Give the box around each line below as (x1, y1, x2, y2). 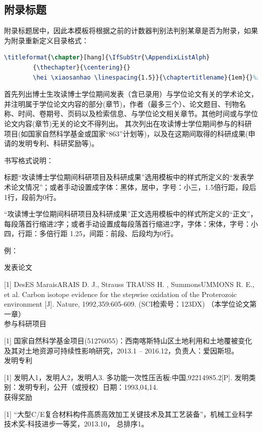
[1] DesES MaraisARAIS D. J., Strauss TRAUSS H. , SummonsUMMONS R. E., (4, 279, 254, 290)
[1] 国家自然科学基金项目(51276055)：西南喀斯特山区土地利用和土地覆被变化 (4, 335, 252, 346)
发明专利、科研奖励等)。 (18, 138, 99, 149)
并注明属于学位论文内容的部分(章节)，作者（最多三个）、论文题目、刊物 (4, 98, 239, 109)
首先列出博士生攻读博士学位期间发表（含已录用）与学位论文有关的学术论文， (4, 89, 258, 99)
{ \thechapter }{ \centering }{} (33, 63, 130, 71)
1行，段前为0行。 (4, 191, 60, 202)
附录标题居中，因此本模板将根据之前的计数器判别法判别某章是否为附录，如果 (4, 25, 258, 36)
